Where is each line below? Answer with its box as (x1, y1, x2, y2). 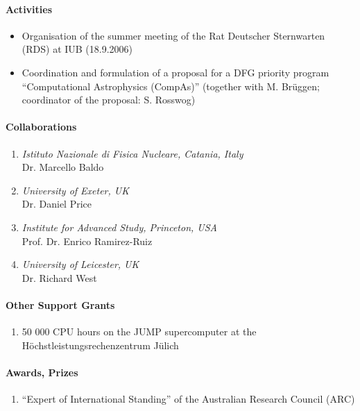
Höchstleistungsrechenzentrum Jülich (22, 337, 179, 352)
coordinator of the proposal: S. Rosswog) (22, 92, 196, 107)
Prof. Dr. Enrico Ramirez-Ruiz (22, 233, 153, 248)
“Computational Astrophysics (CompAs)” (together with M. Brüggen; (22, 78, 320, 93)
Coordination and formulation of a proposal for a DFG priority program (22, 65, 329, 79)
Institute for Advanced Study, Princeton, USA (22, 219, 217, 234)
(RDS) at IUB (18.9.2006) (22, 42, 133, 56)
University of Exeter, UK (22, 183, 130, 197)
